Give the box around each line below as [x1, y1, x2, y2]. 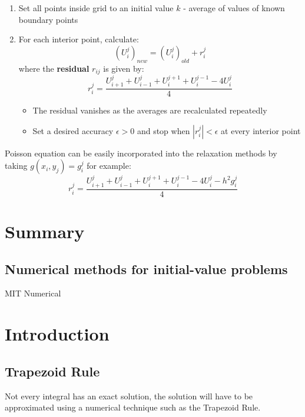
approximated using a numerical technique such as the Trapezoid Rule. [5, 401, 261, 413]
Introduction [5, 322, 110, 346]
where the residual [18, 62, 89, 74]
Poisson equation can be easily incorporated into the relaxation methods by [5, 146, 277, 159]
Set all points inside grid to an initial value [18, 2, 174, 14]
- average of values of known [183, 2, 285, 14]
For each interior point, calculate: [18, 33, 139, 45]
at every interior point [221, 124, 301, 136]
